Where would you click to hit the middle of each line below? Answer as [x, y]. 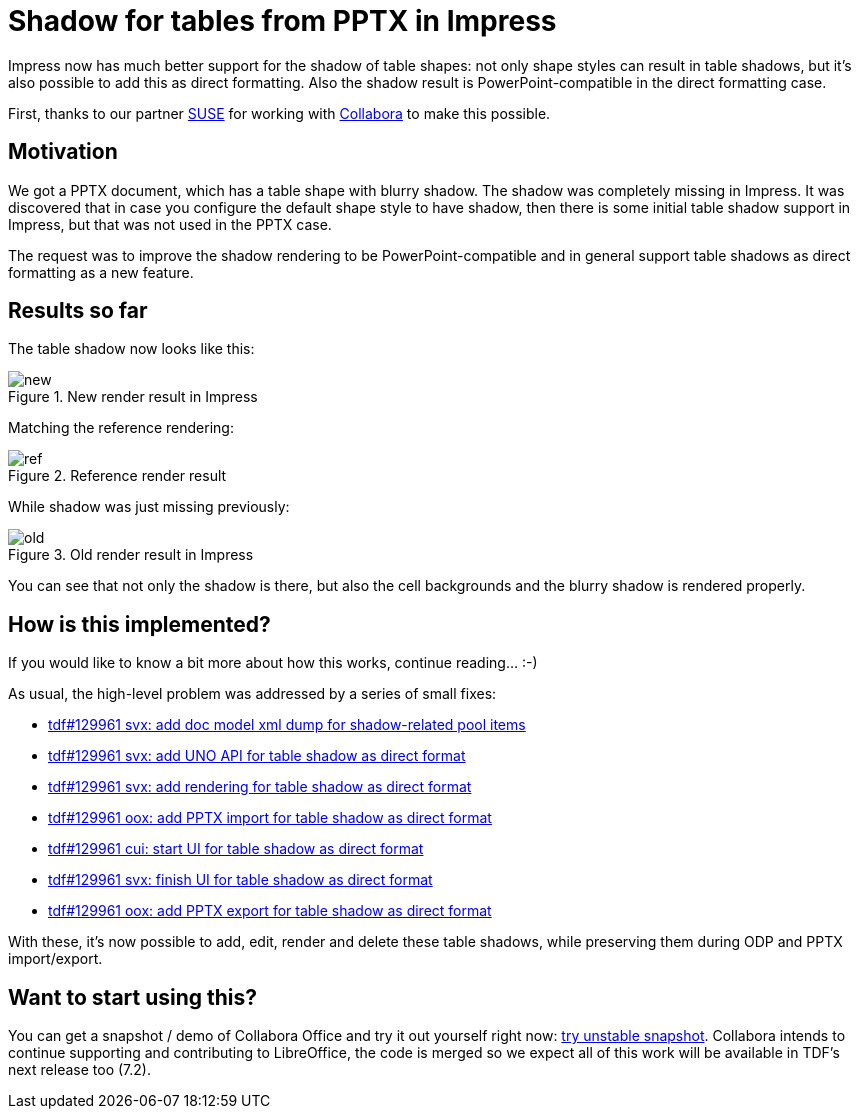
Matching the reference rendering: [121, 428]
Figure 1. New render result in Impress [133, 397]
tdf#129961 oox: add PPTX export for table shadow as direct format [270, 911]
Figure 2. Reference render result [117, 476]
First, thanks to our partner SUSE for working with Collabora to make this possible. [279, 113]
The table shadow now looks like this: [131, 349]
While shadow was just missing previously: [149, 507]
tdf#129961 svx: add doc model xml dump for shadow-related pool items [287, 725]
